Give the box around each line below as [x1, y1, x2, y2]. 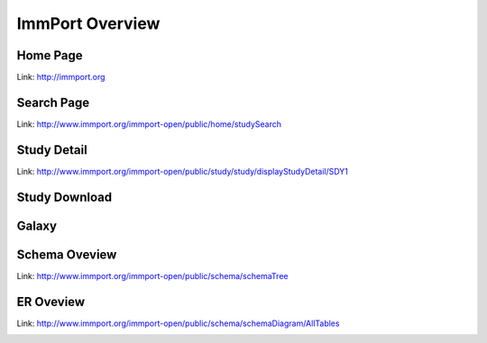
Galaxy [16, 218, 58, 233]
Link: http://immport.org [16, 72, 106, 83]
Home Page [16, 48, 83, 63]
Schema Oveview [16, 247, 117, 262]
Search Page [16, 95, 90, 110]
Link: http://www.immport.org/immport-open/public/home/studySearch [16, 118, 281, 130]
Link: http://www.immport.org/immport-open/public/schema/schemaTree [16, 270, 289, 281]
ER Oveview [16, 293, 86, 310]
